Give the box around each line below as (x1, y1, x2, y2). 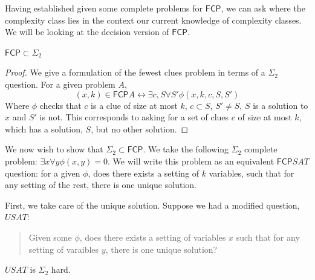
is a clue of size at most (91, 99, 178, 111)
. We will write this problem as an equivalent (108, 154, 274, 167)
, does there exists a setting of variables (79, 230, 226, 243)
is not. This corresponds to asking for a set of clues (39, 111, 229, 123)
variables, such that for (209, 166, 294, 179)
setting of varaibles (28, 243, 99, 255)
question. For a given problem (5, 77, 115, 90)
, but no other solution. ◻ (91, 122, 189, 135)
